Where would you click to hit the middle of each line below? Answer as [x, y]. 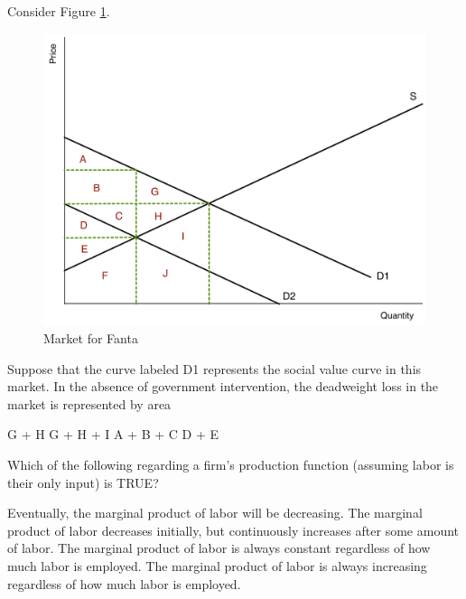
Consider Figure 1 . [59, 11]
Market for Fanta [91, 337]
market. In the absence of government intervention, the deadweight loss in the [223, 386]
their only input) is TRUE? [83, 482]
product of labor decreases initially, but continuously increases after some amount [233, 530]
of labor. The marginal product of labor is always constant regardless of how [219, 548]
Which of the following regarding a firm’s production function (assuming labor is [231, 464]
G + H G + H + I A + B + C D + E [113, 434]
